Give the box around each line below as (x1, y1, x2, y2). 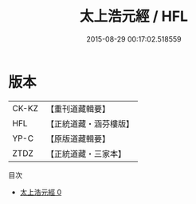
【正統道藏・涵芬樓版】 (45, 118, 134, 129)
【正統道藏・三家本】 (45, 148, 126, 159)
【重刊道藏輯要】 (45, 103, 110, 114)
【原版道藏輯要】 (45, 133, 110, 144)
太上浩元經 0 (19, 187, 62, 197)
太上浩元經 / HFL (79, 7, 189, 26)
